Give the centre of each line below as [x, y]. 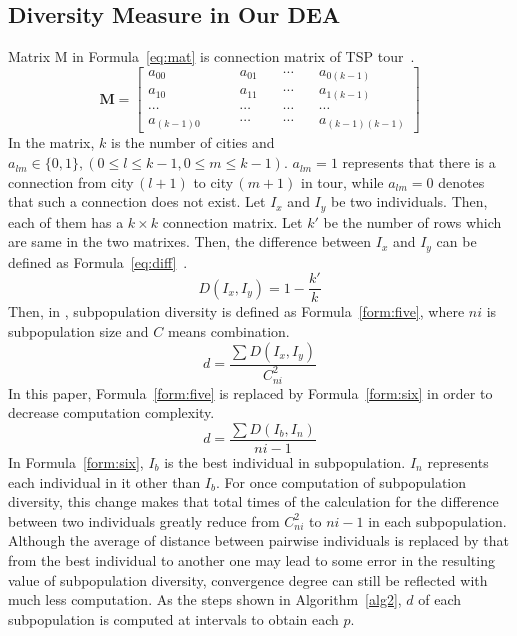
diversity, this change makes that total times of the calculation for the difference [253, 501]
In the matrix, [51, 142]
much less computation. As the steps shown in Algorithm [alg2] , [205, 599]
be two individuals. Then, [409, 201]
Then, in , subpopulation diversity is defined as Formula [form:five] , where [236, 311]
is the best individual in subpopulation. [285, 461]
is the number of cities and [193, 142]
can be [456, 241]
